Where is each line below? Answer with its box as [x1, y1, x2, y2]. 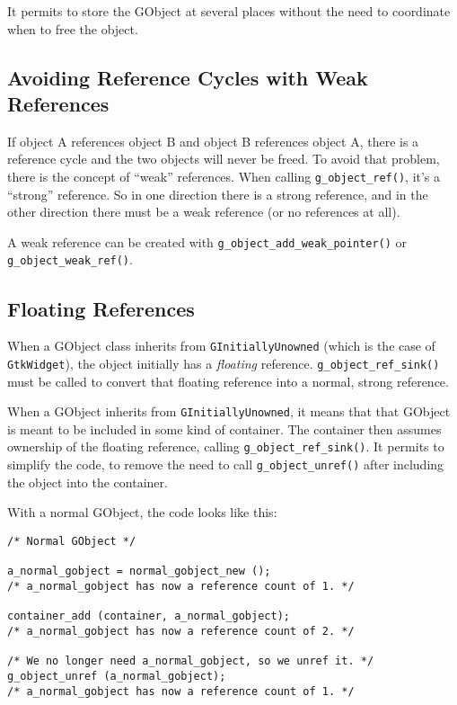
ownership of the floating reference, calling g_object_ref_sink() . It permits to [7, 437, 444, 456]
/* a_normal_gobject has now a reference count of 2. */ [7, 624, 355, 638]
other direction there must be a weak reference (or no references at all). [7, 202, 400, 221]
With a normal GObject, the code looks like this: [7, 503, 277, 522]
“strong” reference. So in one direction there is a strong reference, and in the [7, 184, 428, 203]
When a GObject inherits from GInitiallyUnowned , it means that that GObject [7, 402, 451, 421]
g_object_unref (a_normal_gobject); [7, 669, 226, 683]
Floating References [7, 294, 195, 322]
